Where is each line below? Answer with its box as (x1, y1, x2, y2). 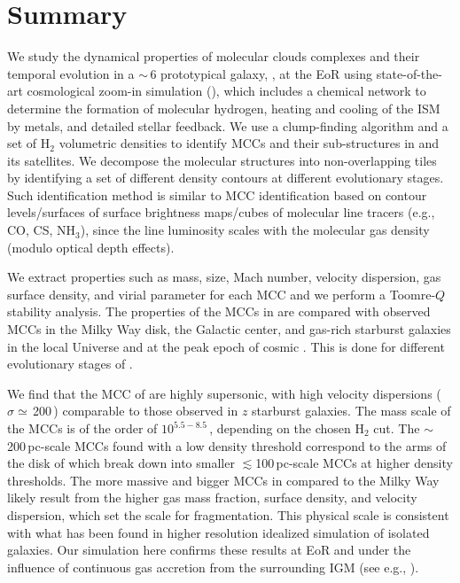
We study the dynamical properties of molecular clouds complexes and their (7, 47, 420, 66)
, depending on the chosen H (209, 419, 364, 437)
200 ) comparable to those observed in (32, 401, 238, 420)
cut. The (373, 419, 420, 437)
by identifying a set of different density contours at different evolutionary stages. (7, 168, 444, 187)
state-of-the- (376, 64, 442, 82)
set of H (7, 134, 51, 152)
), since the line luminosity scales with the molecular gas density (80, 221, 430, 239)
